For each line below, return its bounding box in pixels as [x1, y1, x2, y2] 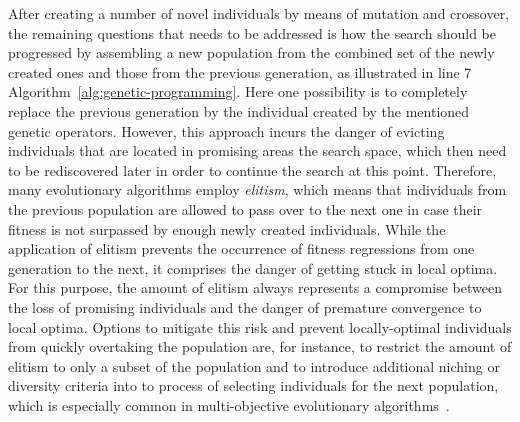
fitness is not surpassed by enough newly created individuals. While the [8, 218, 446, 239]
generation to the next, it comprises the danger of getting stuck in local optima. [8, 257, 498, 278]
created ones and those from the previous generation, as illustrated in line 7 [8, 61, 472, 82]
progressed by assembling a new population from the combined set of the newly [8, 42, 495, 63]
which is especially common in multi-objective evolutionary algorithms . [8, 394, 450, 415]
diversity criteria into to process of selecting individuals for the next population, [8, 375, 499, 396]
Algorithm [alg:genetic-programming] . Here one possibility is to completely [8, 81, 468, 102]
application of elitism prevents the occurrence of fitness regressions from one [8, 238, 475, 259]
